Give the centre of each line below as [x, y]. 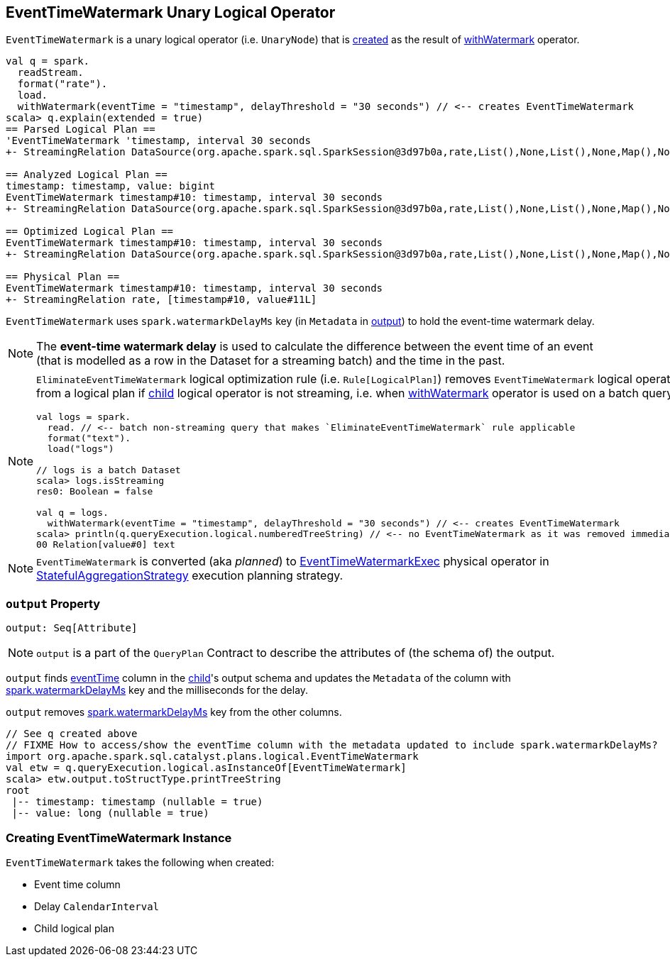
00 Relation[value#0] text [106, 545]
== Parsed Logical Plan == [81, 129]
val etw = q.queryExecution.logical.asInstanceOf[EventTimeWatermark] [206, 768]
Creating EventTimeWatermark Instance [119, 837]
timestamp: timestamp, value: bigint [111, 186]
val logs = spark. [84, 417]
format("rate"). [62, 84]
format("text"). [89, 438]
